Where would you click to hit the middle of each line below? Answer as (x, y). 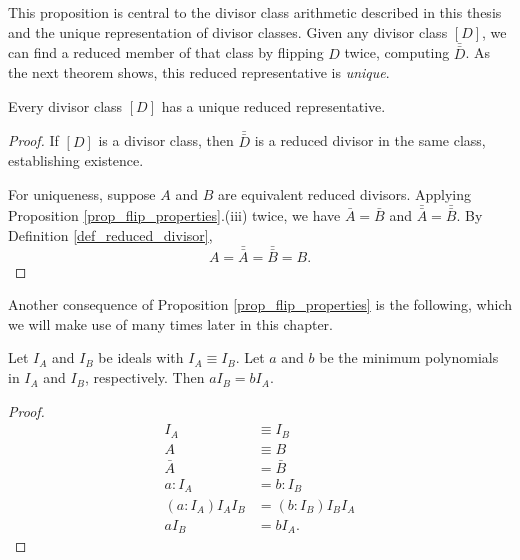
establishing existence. (76, 160)
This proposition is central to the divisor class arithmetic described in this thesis (255, 12)
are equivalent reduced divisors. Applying (344, 194)
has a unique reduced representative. (273, 105)
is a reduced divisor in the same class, (370, 140)
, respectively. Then (144, 377)
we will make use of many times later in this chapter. (170, 323)
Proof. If (33, 140)
